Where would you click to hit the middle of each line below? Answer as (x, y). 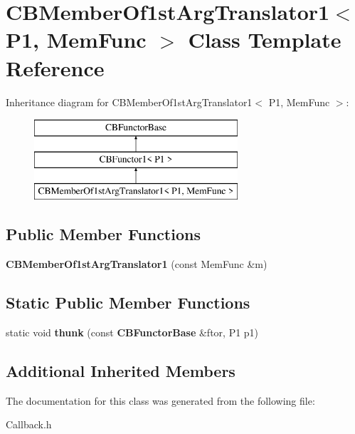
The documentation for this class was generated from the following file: (160, 400)
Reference (55, 67)
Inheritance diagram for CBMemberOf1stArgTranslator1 (129, 102)
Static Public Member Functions (128, 303)
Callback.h (29, 424)
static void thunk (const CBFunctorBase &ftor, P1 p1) (132, 332)
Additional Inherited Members (121, 371)
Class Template (265, 40)
